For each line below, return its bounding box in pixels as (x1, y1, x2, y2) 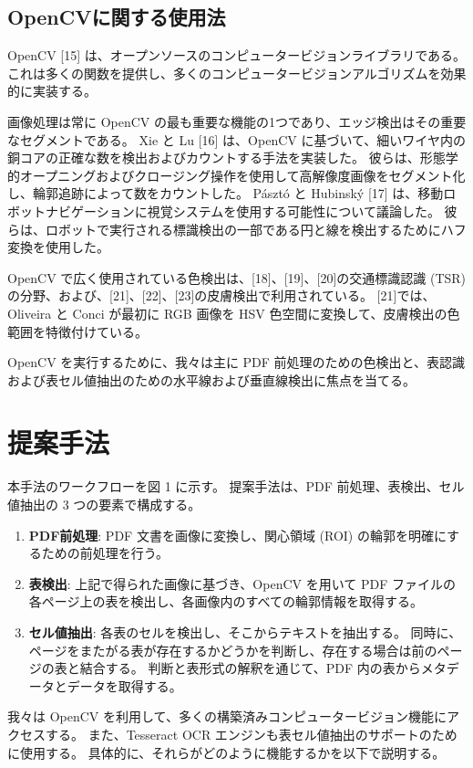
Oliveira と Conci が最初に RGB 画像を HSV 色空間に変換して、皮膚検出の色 (7, 303, 460, 322)
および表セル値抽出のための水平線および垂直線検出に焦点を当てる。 (7, 370, 416, 389)
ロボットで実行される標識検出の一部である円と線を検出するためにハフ (45, 219, 467, 238)
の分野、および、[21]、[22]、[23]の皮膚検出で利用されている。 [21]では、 (7, 286, 436, 305)
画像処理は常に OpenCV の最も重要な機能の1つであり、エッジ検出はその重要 (7, 111, 467, 131)
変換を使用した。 (7, 237, 109, 257)
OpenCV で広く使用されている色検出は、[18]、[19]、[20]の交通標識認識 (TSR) (7, 268, 467, 287)
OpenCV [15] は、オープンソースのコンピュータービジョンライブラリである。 (7, 46, 467, 65)
